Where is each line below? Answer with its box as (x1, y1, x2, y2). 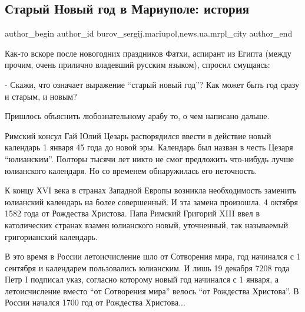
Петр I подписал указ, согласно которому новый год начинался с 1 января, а (5, 273, 279, 285)
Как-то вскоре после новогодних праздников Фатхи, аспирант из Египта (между (5, 47, 291, 59)
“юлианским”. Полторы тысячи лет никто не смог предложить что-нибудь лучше (5, 152, 294, 165)
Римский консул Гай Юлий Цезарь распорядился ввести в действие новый (5, 129, 271, 142)
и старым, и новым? (5, 90, 77, 102)
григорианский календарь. (5, 230, 98, 242)
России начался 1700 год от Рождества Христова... (5, 296, 185, 308)
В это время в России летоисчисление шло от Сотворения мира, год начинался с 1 (5, 250, 301, 262)
